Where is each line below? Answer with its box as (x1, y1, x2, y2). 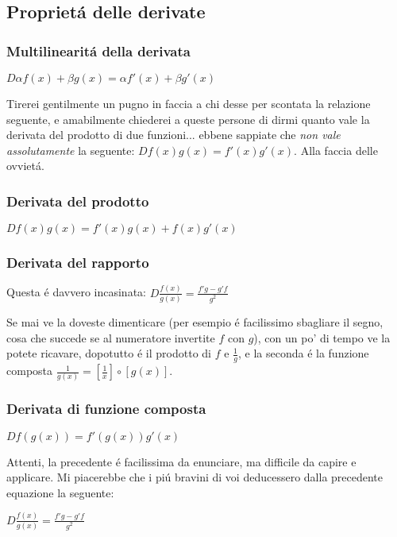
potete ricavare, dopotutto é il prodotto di (6, 345, 211, 361)
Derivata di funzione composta (6, 399, 206, 419)
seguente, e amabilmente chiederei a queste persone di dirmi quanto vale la (6, 110, 370, 127)
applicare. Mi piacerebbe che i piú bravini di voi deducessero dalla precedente (6, 469, 384, 485)
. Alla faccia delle (294, 141, 378, 158)
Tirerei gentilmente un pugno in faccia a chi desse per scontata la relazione (6, 95, 371, 111)
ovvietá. (6, 157, 44, 174)
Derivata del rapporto (6, 253, 149, 272)
